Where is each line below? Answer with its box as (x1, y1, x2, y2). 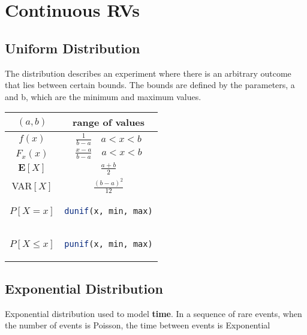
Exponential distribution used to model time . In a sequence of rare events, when (5, 307, 302, 319)
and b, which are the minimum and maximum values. (5, 90, 201, 102)
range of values (72, 115, 145, 129)
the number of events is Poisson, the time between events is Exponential (5, 319, 270, 331)
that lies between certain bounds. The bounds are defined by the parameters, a (5, 79, 295, 91)
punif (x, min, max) (64, 239, 153, 249)
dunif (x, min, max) (64, 206, 153, 216)
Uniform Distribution (5, 38, 140, 57)
